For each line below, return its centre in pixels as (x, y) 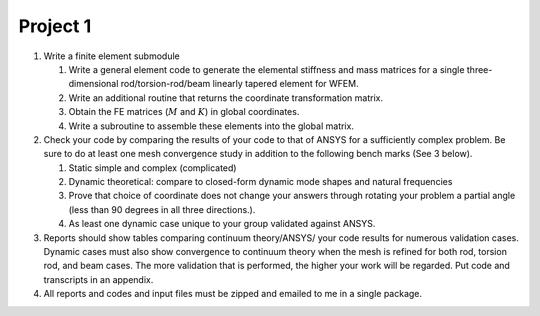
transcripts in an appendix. (98, 279)
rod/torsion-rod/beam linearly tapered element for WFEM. (239, 84)
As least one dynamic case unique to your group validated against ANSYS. (222, 224)
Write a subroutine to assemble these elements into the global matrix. (211, 126)
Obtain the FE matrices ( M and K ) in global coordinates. (184, 112)
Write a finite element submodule (111, 56)
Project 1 (55, 26)
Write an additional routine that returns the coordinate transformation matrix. (226, 97)
